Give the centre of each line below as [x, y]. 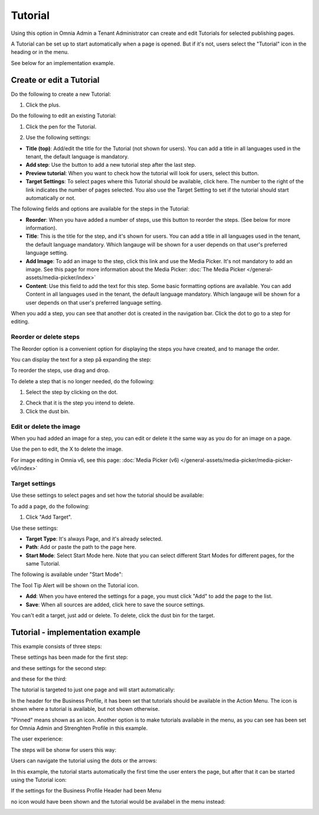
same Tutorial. [43, 564]
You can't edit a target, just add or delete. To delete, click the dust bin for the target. [113, 616]
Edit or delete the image [46, 426]
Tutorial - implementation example [76, 632]
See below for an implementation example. [63, 63]
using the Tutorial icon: [39, 780]
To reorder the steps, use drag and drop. [60, 370]
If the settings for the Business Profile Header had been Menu [86, 791]
